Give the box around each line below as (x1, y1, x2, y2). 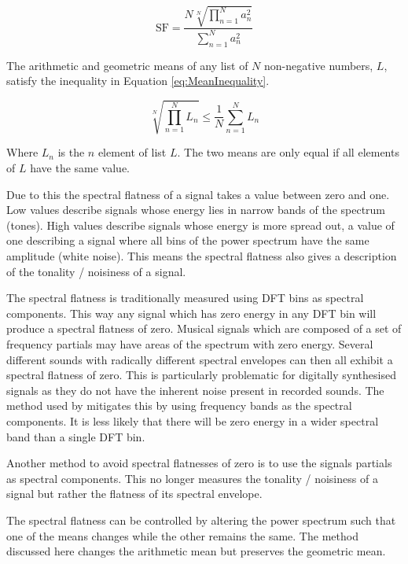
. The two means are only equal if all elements (177, 144, 399, 160)
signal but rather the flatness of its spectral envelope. (6, 485, 263, 502)
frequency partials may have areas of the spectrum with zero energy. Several (6, 335, 373, 352)
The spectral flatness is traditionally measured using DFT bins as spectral (6, 289, 364, 306)
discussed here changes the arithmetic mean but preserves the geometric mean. (6, 543, 386, 559)
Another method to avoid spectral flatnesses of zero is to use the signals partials (6, 455, 392, 471)
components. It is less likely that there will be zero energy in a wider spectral (6, 412, 379, 429)
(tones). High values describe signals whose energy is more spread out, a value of (6, 216, 395, 233)
